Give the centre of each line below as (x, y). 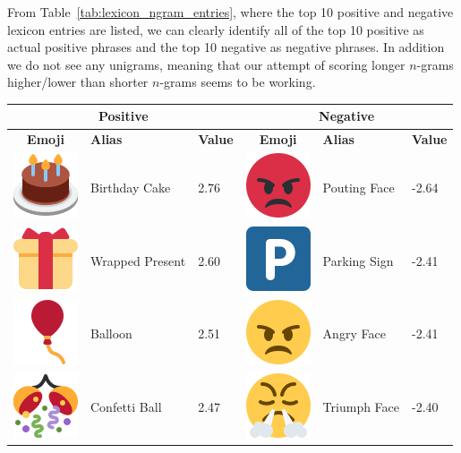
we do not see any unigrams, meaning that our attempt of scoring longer (206, 64)
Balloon (111, 333)
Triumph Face (361, 407)
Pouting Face (359, 187)
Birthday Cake (131, 187)
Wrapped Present (138, 260)
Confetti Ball (126, 407)
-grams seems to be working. (238, 82)
